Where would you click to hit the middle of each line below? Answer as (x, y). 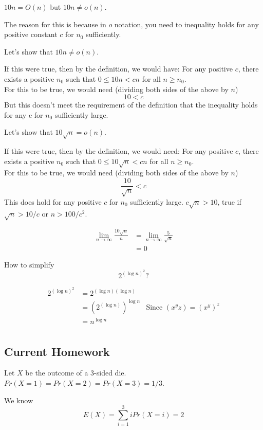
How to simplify (29, 264)
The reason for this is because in (55, 24)
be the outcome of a (57, 373)
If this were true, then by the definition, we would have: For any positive (118, 69)
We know (18, 400)
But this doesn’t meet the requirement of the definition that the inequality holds (131, 105)
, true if (229, 201)
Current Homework (57, 351)
